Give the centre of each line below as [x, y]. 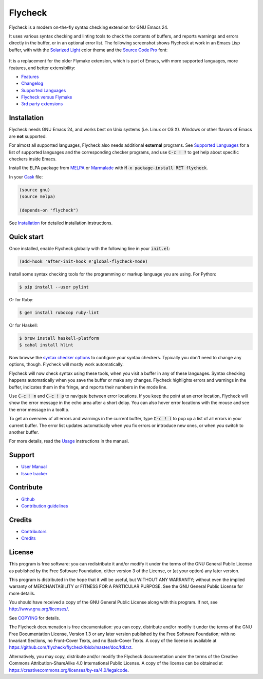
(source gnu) [35, 190]
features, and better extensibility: [42, 68]
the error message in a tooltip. [39, 409]
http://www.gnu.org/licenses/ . [39, 609]
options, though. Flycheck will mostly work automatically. [66, 364]
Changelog [32, 83]
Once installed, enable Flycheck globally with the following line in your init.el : [90, 248]
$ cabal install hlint [46, 345]
